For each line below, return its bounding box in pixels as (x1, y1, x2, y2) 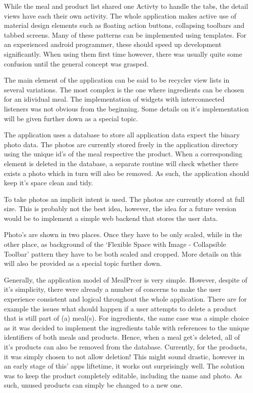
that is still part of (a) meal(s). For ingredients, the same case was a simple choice (4, 313, 249, 323)
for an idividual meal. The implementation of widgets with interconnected (4, 94, 225, 104)
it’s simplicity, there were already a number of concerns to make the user (4, 284, 221, 294)
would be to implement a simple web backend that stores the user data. (4, 213, 218, 223)
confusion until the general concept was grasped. (4, 58, 149, 68)
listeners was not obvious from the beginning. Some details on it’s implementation (4, 103, 249, 113)
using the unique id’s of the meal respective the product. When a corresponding (4, 149, 242, 159)
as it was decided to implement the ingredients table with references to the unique (4, 322, 250, 332)
